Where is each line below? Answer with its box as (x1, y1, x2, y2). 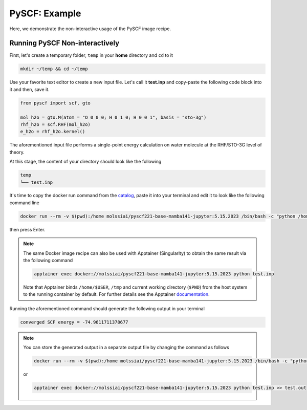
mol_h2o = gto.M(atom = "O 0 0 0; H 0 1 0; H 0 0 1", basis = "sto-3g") (20, 114, 207, 120)
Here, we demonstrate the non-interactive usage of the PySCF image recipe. (9, 26, 171, 32)
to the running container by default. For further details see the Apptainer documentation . (23, 291, 210, 297)
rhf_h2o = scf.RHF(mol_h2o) (20, 121, 91, 127)
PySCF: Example (9, 8, 81, 19)
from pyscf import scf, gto (20, 100, 91, 106)
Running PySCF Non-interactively (9, 39, 120, 48)
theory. (9, 149, 25, 155)
